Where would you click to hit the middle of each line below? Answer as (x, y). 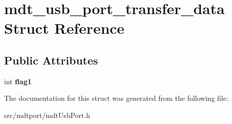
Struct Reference (64, 28)
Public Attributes (51, 60)
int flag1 (18, 81)
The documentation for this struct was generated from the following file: (116, 98)
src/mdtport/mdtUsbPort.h (47, 115)
